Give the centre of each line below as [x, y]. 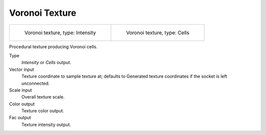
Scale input [20, 90]
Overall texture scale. [43, 97]
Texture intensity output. [46, 124]
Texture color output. [43, 111]
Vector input [22, 69]
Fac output [20, 118]
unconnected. [35, 83]
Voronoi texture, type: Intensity [60, 33]
